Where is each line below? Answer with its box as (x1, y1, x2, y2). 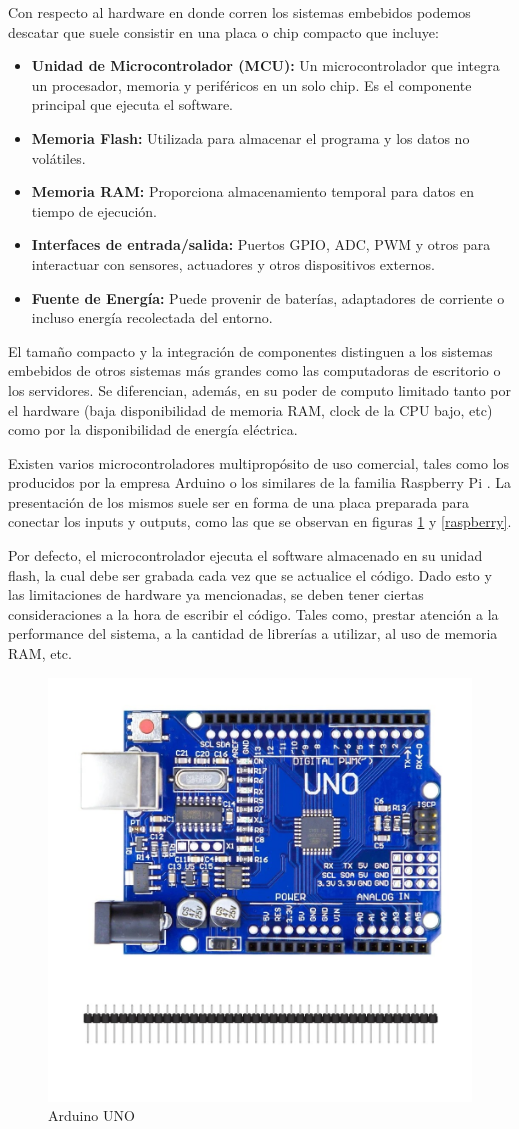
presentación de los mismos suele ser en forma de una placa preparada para (8, 491, 470, 512)
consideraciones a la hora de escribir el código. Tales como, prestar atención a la (8, 603, 499, 624)
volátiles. (31, 147, 86, 168)
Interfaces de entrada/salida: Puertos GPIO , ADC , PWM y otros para (31, 234, 491, 255)
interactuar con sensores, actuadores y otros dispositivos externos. (31, 253, 435, 274)
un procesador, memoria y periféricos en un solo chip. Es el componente (31, 74, 472, 95)
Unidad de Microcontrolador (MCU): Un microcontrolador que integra (31, 55, 500, 76)
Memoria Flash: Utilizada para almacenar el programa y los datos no (31, 127, 470, 148)
